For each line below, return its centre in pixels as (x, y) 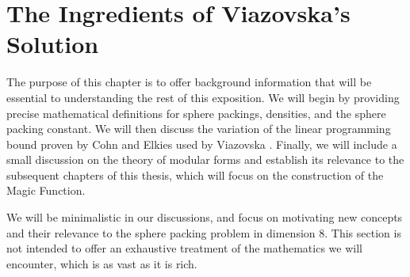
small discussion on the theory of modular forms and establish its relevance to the (205, 159)
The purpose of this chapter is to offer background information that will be (189, 82)
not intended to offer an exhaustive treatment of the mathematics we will (184, 248)
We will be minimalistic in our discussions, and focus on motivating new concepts (205, 217)
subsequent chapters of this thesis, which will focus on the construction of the (195, 175)
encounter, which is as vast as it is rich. (102, 263)
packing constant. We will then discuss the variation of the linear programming (199, 129)
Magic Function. (46, 190)
